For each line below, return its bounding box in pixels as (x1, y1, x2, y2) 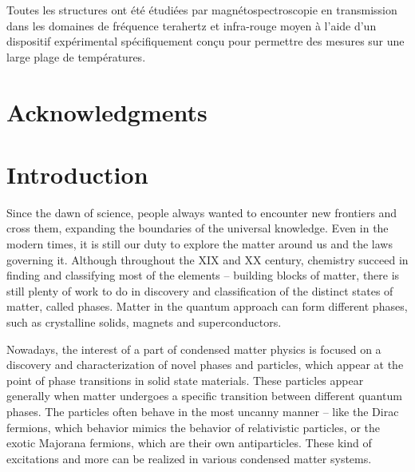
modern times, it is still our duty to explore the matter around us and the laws (6, 236, 393, 252)
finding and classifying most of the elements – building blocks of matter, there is (6, 267, 400, 284)
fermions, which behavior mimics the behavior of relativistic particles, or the (6, 418, 380, 435)
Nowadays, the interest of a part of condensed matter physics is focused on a (6, 340, 381, 357)
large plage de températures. (6, 48, 146, 65)
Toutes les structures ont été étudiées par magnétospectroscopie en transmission (6, 2, 397, 18)
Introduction (6, 157, 148, 190)
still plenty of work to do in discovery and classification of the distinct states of (6, 282, 393, 299)
